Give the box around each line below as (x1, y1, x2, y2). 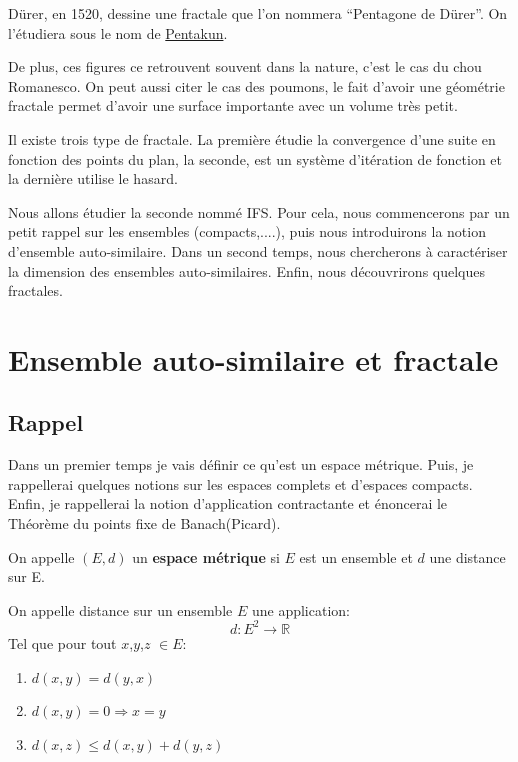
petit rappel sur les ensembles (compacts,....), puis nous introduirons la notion (8, 221, 486, 242)
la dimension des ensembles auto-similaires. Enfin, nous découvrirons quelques (8, 260, 486, 281)
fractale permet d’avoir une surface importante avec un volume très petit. (8, 95, 458, 116)
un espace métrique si (132, 546, 280, 567)
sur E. (8, 566, 45, 587)
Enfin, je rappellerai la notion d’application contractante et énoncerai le (8, 493, 448, 514)
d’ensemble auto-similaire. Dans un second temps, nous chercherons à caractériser (8, 240, 508, 261)
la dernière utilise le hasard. (8, 168, 178, 189)
